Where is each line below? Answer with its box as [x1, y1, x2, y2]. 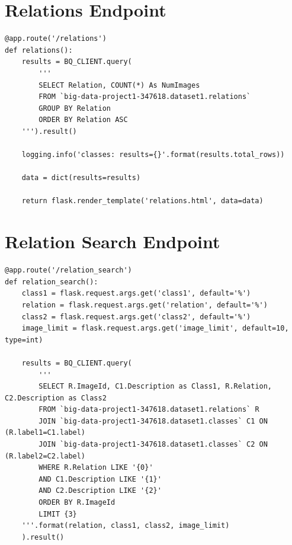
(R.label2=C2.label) [5, 451, 86, 460]
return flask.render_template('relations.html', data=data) [21, 197, 264, 206]
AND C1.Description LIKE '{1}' [38, 475, 162, 483]
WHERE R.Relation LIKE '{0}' [38, 463, 153, 472]
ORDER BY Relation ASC [38, 116, 128, 124]
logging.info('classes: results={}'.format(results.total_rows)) [21, 150, 285, 159]
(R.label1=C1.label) [5, 428, 86, 437]
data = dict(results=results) [21, 174, 141, 182]
